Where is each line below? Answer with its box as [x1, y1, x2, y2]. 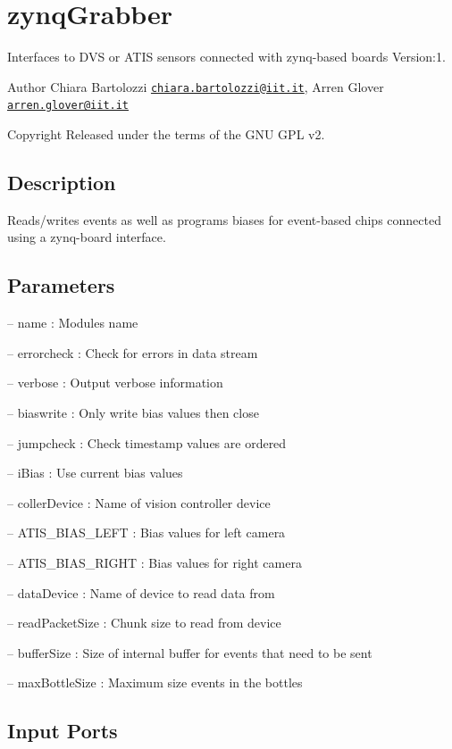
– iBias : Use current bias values [7, 463, 183, 482]
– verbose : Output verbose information [7, 373, 223, 392]
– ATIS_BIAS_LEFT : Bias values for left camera [7, 523, 286, 542]
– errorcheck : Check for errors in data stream [7, 343, 258, 362]
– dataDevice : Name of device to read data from [7, 583, 275, 602]
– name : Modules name [7, 313, 138, 332]
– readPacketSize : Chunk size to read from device [7, 613, 281, 632]
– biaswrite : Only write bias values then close [7, 404, 259, 421]
